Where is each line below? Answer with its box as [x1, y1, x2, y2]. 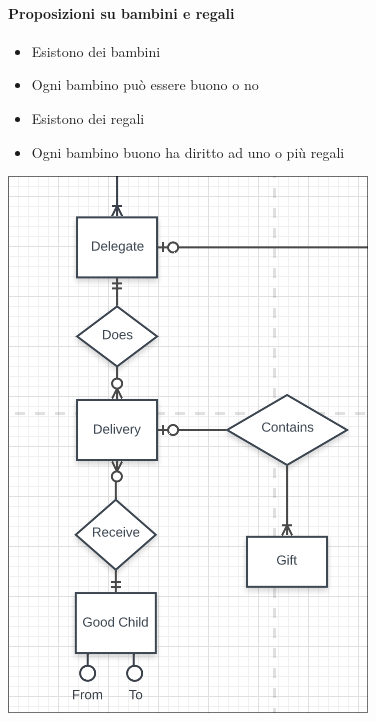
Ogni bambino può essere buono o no [31, 74, 259, 95]
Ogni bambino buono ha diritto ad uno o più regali [31, 141, 345, 162]
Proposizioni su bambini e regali [8, 2, 235, 23]
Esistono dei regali [31, 107, 145, 128]
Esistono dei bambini [31, 40, 161, 61]
